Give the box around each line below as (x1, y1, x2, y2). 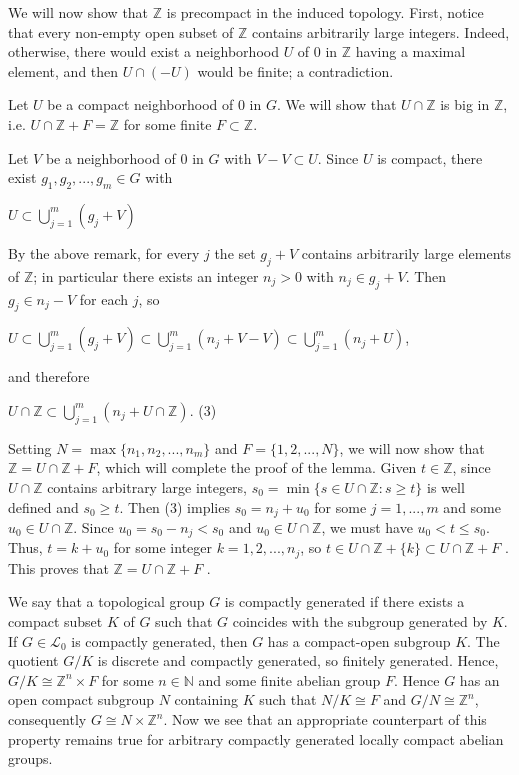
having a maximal (355, 41, 466, 62)
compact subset (8, 611, 103, 632)
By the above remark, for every (8, 242, 200, 263)
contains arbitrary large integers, (47, 476, 247, 497)
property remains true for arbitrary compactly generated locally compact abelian (8, 728, 504, 749)
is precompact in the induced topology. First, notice (166, 2, 484, 22)
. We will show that (276, 94, 397, 115)
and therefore (8, 366, 90, 387)
